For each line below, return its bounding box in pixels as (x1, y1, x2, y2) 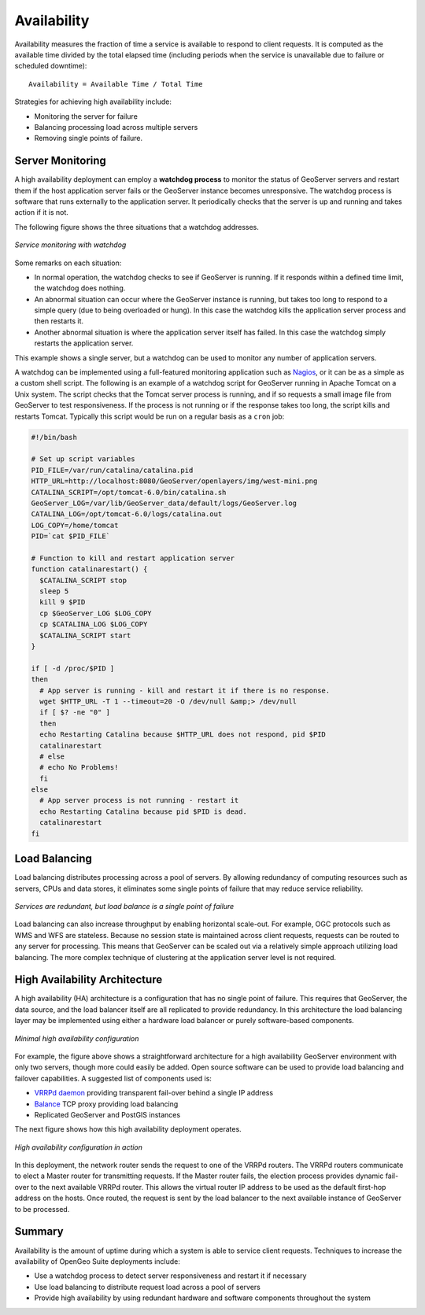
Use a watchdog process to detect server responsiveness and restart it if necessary (34, 1271, 307, 1280)
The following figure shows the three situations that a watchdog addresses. (14, 222, 260, 231)
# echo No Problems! (39, 763, 119, 772)
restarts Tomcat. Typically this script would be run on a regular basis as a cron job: (14, 412, 285, 421)
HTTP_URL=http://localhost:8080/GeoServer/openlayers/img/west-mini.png (31, 477, 318, 486)
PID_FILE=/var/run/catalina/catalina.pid (31, 465, 194, 475)
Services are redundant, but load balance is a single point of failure (14, 901, 235, 911)
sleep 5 (39, 587, 69, 596)
